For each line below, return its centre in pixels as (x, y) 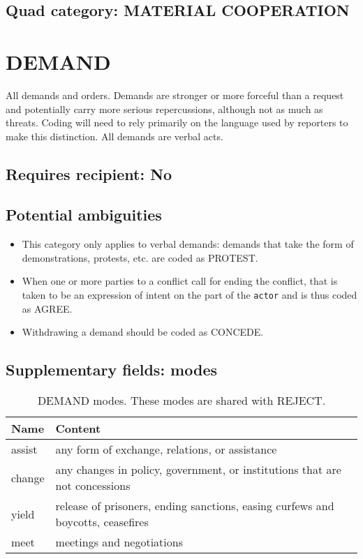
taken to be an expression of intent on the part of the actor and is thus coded (190, 295)
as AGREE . (47, 308)
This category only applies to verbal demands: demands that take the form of (188, 244)
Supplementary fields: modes (112, 370)
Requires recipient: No (89, 173)
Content (78, 428)
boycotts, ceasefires (102, 522)
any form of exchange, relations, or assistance (166, 449)
